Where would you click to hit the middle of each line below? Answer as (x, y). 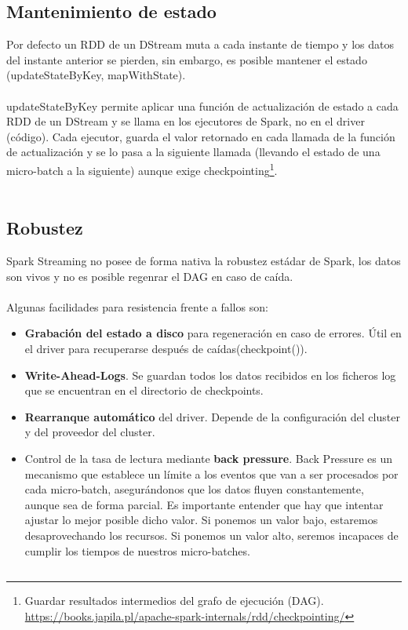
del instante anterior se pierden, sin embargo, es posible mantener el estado (187, 59)
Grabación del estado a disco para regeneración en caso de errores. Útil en (213, 333)
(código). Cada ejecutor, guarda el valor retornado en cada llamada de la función (201, 136)
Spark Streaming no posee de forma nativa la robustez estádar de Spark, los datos (204, 260)
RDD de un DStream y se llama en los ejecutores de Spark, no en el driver (186, 121)
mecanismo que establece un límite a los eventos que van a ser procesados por (211, 473)
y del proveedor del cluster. (90, 432)
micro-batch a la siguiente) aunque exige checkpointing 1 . (142, 169)
